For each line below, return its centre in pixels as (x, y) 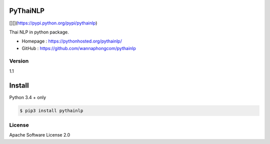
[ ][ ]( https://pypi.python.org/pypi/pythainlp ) (53, 23)
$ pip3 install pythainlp (51, 110)
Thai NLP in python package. (39, 32)
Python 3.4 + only (28, 97)
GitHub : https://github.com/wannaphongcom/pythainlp (79, 48)
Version (19, 61)
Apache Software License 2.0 (40, 135)
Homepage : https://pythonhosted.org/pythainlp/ (72, 41)
